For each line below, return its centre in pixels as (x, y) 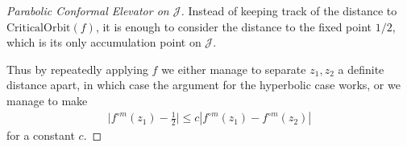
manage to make (47, 100)
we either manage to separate (234, 69)
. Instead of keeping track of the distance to (289, 10)
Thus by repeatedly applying (77, 69)
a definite (361, 69)
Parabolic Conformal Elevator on (88, 10)
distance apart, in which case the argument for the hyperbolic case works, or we (203, 85)
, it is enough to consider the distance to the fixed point (234, 26)
